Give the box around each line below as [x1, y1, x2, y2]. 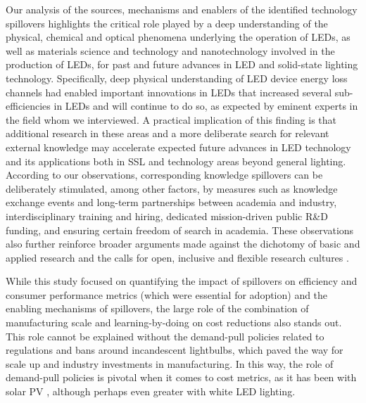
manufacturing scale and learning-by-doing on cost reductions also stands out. [6, 315, 342, 330]
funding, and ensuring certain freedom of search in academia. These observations [6, 222, 354, 237]
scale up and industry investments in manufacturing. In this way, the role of [6, 356, 334, 371]
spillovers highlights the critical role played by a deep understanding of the [6, 15, 328, 30]
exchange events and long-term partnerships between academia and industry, [6, 195, 337, 210]
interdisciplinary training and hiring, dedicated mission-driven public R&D [6, 208, 328, 223]
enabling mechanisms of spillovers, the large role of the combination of [6, 301, 309, 316]
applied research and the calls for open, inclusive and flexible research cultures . [6, 250, 349, 264]
